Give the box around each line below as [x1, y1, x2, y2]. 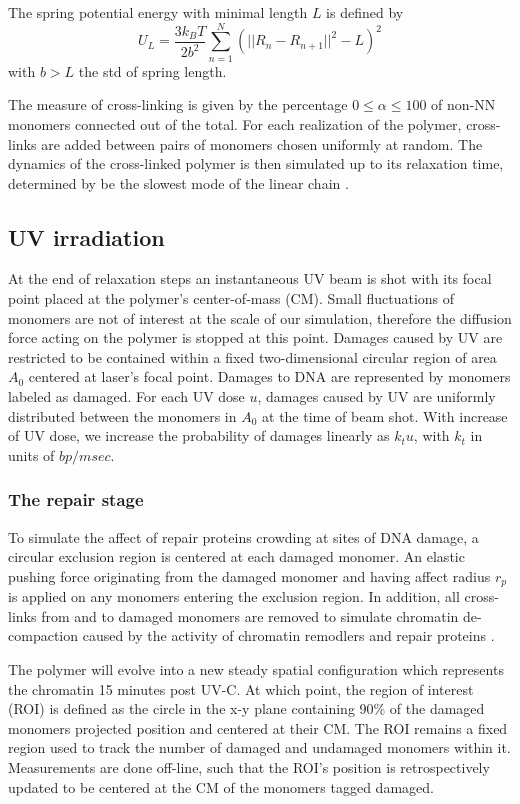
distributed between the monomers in [8, 405, 237, 426]
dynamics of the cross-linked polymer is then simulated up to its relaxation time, [8, 153, 504, 174]
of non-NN [431, 94, 496, 115]
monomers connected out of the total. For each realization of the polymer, [8, 113, 462, 134]
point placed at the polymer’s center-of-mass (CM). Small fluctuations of [8, 288, 455, 309]
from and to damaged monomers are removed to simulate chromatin [41, 605, 459, 626]
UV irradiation [8, 221, 165, 252]
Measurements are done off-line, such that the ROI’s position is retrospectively [8, 757, 490, 778]
